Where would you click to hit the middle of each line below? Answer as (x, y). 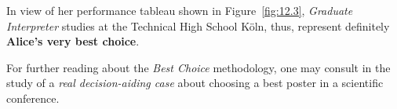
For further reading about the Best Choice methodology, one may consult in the (198, 67)
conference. (33, 98)
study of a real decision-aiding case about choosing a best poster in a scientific (195, 83)
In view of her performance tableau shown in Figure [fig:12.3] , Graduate (180, 10)
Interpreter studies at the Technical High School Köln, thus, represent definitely (198, 25)
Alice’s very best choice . (73, 41)
